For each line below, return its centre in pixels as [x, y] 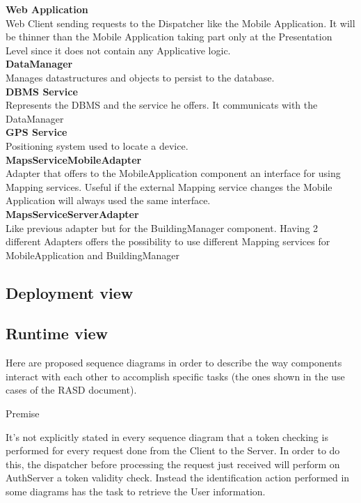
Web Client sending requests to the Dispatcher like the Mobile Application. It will [180, 23]
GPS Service [37, 132]
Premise [23, 413]
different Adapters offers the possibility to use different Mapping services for [168, 241]
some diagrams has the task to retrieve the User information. [136, 492]
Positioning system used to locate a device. [97, 145]
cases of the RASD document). [71, 390]
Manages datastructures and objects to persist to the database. [140, 77]
